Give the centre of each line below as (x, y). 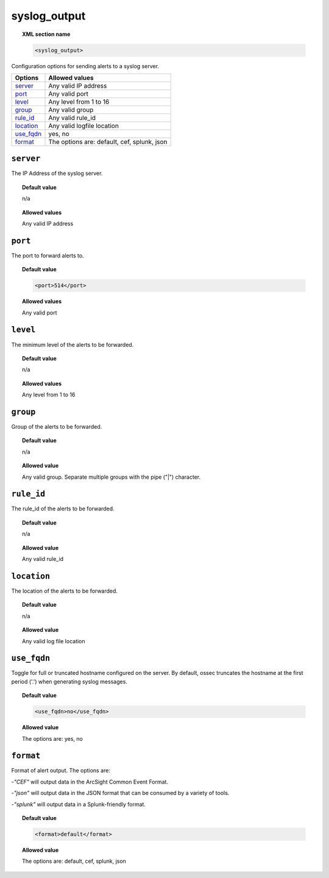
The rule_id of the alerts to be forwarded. (63, 509)
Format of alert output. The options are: (61, 771)
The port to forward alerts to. (48, 255)
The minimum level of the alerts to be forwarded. (73, 344)
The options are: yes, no (53, 738)
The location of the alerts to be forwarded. (65, 591)
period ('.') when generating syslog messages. (69, 681)
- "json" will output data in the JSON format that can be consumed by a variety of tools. (120, 793)
